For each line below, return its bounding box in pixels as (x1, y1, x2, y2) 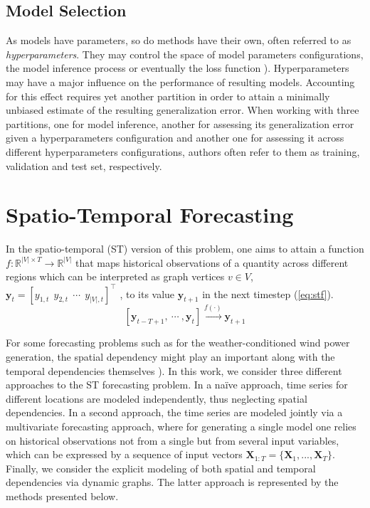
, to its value (120, 286, 175, 301)
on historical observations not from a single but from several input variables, (6, 433, 339, 448)
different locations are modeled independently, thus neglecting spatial (6, 391, 307, 406)
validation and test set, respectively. (6, 158, 162, 173)
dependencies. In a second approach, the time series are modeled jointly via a (6, 405, 343, 420)
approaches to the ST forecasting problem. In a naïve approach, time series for (6, 377, 348, 392)
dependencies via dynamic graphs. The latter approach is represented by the (6, 475, 339, 490)
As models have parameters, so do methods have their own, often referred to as (6, 33, 351, 48)
